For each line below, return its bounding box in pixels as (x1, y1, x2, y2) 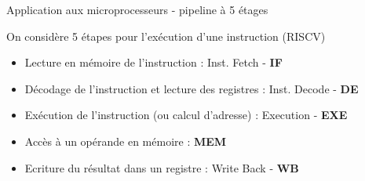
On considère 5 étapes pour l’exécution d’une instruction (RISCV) (6, 27, 326, 44)
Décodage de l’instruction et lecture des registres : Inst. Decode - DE (24, 80, 359, 96)
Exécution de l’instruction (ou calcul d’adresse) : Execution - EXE (24, 107, 348, 123)
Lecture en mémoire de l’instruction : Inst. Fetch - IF (24, 54, 283, 71)
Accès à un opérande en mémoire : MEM (24, 132, 227, 149)
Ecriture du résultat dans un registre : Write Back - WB (24, 159, 299, 176)
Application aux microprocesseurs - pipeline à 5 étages (6, 2, 268, 17)
